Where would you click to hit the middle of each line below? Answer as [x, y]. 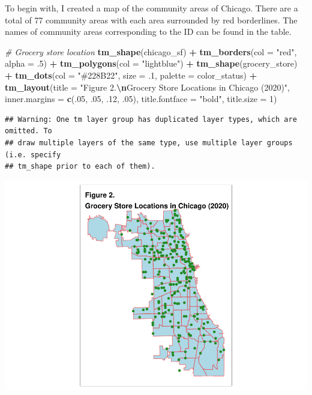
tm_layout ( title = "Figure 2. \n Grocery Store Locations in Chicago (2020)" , [148, 87]
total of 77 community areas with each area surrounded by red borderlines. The [151, 20]
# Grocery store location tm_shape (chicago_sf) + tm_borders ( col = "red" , [151, 51]
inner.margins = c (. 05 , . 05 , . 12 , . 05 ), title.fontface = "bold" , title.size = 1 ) [141, 99]
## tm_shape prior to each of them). [80, 167]
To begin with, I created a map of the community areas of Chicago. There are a [151, 8]
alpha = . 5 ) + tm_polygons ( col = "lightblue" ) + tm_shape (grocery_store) [151, 63]
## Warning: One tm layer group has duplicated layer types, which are [151, 119]
